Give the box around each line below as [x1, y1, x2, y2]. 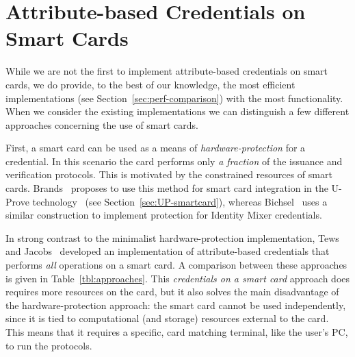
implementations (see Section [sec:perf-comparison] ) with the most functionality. [5, 90, 343, 105]
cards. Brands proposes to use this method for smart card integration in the [5, 181, 328, 195]
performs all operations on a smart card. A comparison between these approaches [5, 258, 347, 272]
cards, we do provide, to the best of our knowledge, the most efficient [5, 77, 295, 91]
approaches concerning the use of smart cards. [5, 117, 199, 132]
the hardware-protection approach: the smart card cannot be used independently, [5, 297, 346, 312]
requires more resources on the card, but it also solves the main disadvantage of [5, 284, 339, 299]
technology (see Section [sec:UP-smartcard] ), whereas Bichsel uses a [32, 194, 328, 208]
